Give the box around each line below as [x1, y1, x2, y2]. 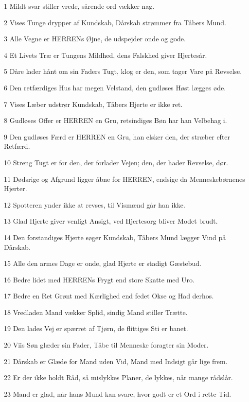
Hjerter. [4, 183, 27, 193]
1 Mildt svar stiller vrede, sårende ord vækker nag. [4, 1, 155, 11]
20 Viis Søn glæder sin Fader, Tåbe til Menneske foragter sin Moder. [4, 340, 209, 350]
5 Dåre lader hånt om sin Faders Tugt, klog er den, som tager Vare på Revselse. [4, 66, 242, 76]
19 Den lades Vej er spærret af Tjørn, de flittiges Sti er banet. [4, 323, 188, 333]
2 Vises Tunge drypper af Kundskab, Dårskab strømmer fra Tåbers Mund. [4, 17, 226, 27]
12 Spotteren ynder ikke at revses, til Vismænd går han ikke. [4, 199, 185, 210]
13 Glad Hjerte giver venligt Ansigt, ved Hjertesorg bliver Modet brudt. [4, 216, 218, 226]
